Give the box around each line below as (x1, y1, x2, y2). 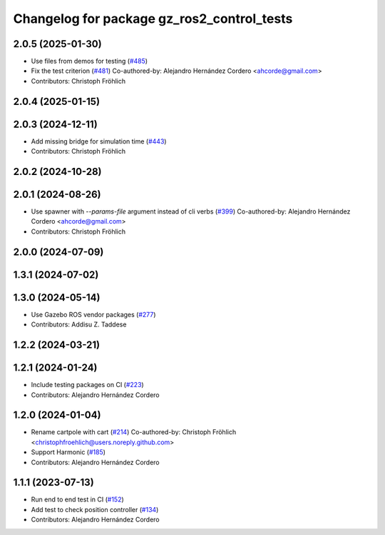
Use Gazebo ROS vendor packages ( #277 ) (31, 310, 156, 319)
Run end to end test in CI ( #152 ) (31, 495, 124, 504)
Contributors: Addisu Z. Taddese (31, 320, 127, 329)
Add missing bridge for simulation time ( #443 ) (31, 136, 167, 146)
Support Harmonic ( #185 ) (31, 448, 106, 456)
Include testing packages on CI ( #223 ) (31, 381, 144, 389)
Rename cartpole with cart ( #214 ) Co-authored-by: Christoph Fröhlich (31, 428, 237, 436)
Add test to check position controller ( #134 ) (31, 505, 159, 514)
